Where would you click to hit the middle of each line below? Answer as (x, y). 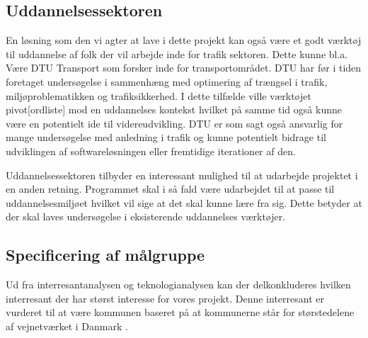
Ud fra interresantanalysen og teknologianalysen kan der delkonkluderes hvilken (178, 285)
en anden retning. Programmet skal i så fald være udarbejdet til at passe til (170, 189)
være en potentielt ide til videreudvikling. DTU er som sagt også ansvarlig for (174, 123)
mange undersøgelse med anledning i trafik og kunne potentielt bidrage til (166, 137)
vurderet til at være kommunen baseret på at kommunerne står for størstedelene (180, 312)
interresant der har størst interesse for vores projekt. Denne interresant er (165, 298)
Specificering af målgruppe (105, 255)
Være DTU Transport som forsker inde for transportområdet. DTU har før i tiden (184, 68)
